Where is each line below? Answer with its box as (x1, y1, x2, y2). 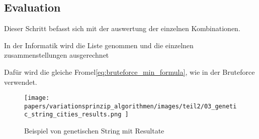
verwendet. (4, 76, 37, 87)
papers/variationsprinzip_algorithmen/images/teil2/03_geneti (24, 102, 237, 110)
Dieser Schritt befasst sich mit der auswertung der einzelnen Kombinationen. (4, 23, 240, 34)
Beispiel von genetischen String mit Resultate (24, 125, 164, 136)
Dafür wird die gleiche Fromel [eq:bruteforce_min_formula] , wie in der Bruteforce (4, 66, 255, 77)
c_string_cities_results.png (24, 111, 122, 118)
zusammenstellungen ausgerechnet (4, 50, 109, 60)
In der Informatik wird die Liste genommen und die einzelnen (4, 40, 194, 50)
